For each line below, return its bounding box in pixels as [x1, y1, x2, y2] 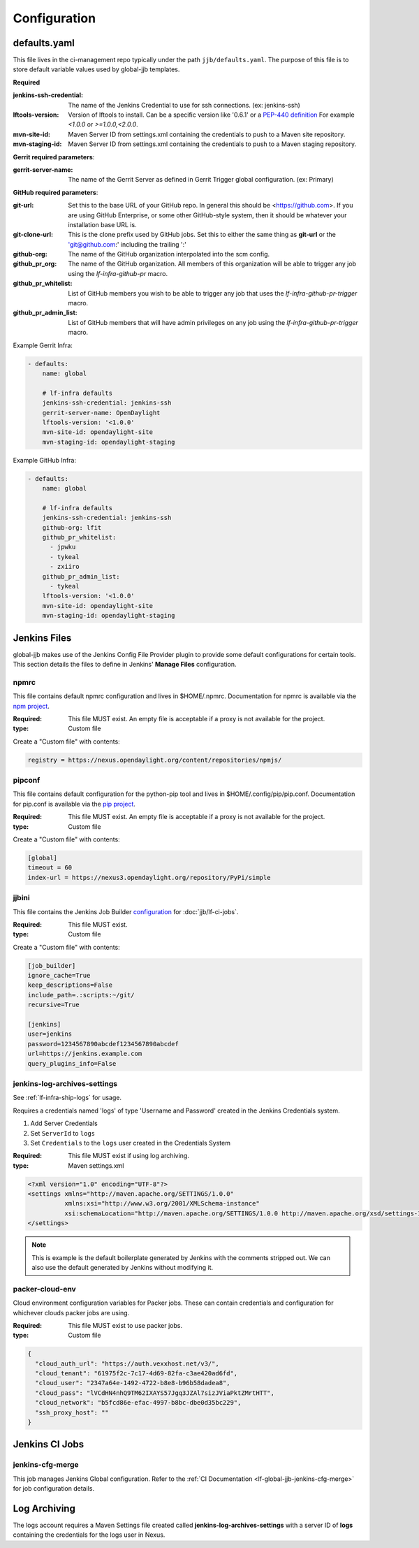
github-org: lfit [42, 523, 102, 531]
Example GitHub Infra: [13, 456, 77, 464]
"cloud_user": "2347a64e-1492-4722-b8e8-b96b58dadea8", [35, 1379, 230, 1387]
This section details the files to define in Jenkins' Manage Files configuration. [13, 660, 237, 669]
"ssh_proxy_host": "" [35, 1408, 110, 1417]
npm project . [13, 702, 50, 710]
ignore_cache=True [27, 971, 91, 980]
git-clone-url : [13, 231, 54, 239]
